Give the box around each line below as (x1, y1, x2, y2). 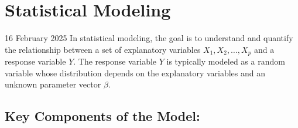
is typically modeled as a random (166, 55, 285, 68)
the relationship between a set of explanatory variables (5, 43, 201, 55)
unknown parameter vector (5, 78, 101, 90)
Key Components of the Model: (5, 107, 200, 125)
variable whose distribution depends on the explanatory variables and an (5, 66, 266, 79)
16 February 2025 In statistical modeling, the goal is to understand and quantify (5, 32, 293, 44)
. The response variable (73, 55, 157, 68)
